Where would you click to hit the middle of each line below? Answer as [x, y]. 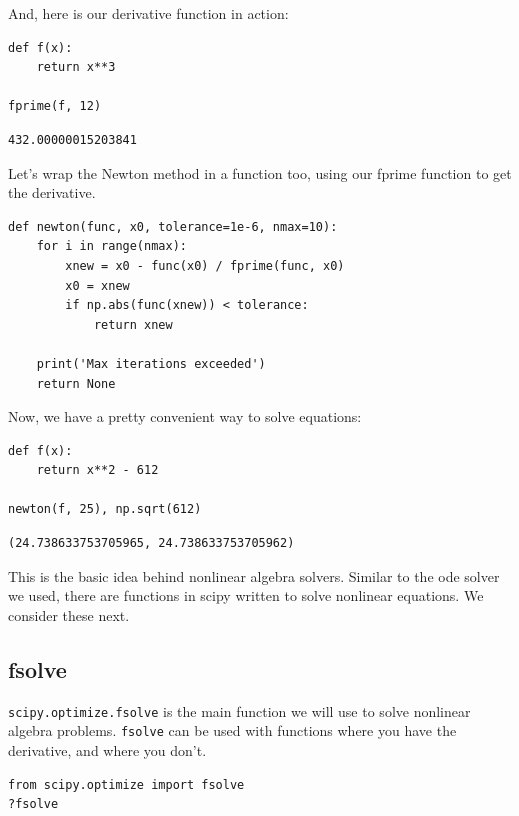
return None [76, 383]
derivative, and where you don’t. [107, 749]
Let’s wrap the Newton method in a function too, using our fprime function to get [260, 172]
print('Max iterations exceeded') [151, 363]
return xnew [133, 324]
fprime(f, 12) [55, 106]
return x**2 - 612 [97, 470]
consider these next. [69, 614]
